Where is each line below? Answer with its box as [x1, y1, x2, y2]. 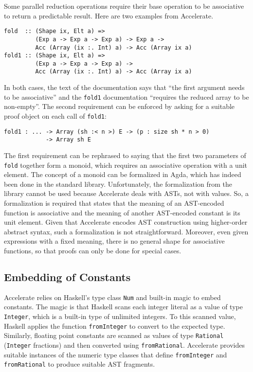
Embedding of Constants [4, 269, 131, 284]
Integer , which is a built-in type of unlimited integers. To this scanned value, [4, 311, 236, 321]
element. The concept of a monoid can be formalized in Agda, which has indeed [4, 169, 241, 179]
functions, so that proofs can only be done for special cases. [4, 245, 181, 255]
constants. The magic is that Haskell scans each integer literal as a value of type [4, 301, 243, 312]
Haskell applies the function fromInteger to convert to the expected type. [4, 320, 225, 331]
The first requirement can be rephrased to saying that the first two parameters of [4, 150, 246, 160]
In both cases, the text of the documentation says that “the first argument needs [4, 82, 245, 92]
